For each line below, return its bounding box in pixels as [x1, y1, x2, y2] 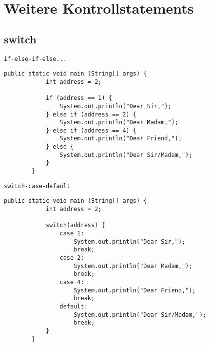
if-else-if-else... [4, 55, 67, 62]
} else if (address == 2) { [45, 111, 137, 118]
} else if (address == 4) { [45, 127, 137, 134]
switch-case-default [4, 182, 71, 190]
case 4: [59, 278, 84, 286]
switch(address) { [45, 222, 105, 229]
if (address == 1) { [45, 95, 112, 102]
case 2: [59, 254, 84, 262]
